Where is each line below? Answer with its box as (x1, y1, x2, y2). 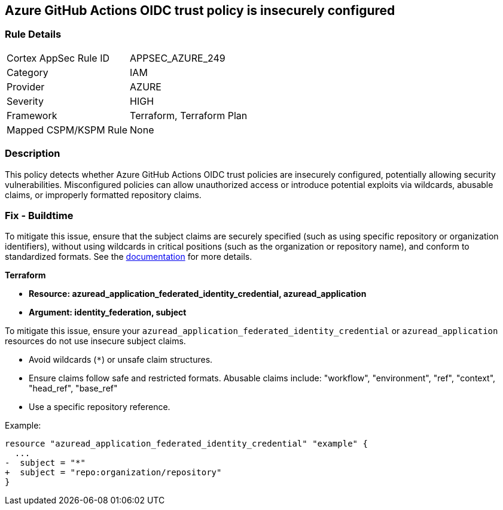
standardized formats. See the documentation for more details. (5, 251, 252, 262)
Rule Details (5, 28, 62, 41)
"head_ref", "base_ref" (29, 383, 118, 394)
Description (5, 147, 60, 160)
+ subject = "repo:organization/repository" (5, 467, 222, 478)
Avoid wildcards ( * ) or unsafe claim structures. (29, 354, 213, 365)
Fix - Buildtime (5, 209, 74, 221)
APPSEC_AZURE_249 (130, 51, 225, 64)
